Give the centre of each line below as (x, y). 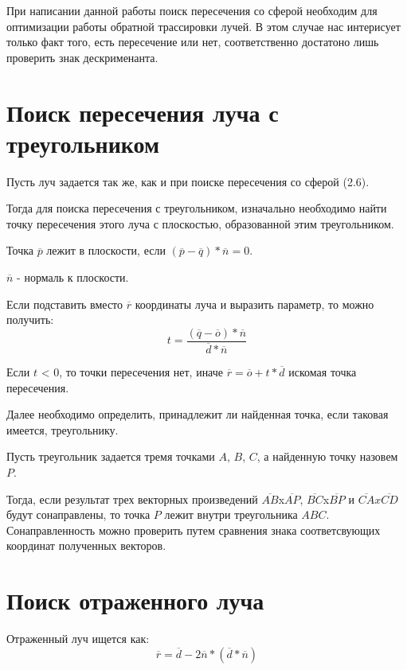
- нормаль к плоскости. (73, 277)
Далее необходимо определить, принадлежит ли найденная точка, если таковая (198, 414)
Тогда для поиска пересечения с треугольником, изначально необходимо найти (197, 208)
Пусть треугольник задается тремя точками (111, 456)
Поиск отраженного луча (135, 600)
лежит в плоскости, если (106, 250)
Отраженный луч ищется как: (78, 639)
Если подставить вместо (65, 304)
